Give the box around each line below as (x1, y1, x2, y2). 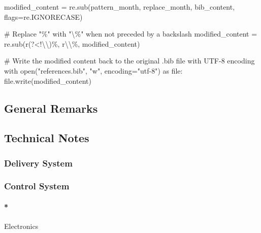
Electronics (4, 221, 39, 231)
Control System (4, 180, 70, 192)
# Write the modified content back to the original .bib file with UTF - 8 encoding (4, 55, 255, 66)
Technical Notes (4, 130, 89, 146)
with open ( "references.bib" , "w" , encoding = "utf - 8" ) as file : (4, 65, 183, 76)
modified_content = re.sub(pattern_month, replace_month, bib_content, (4, 2, 235, 12)
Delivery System (4, 156, 73, 169)
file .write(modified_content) (4, 75, 91, 86)
